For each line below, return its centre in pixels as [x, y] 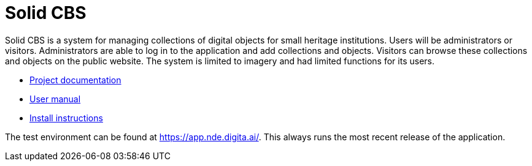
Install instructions [66, 118]
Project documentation [75, 80]
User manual [55, 99]
